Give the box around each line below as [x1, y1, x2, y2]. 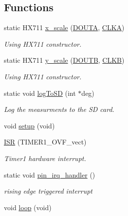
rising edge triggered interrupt [4, 186, 92, 196]
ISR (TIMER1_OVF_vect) [4, 137, 87, 147]
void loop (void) [4, 202, 52, 212]
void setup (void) [4, 120, 55, 130]
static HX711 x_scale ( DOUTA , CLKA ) [4, 22, 125, 33]
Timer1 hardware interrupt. [4, 153, 86, 163]
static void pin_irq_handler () [4, 169, 95, 180]
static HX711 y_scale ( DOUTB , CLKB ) [4, 55, 125, 65]
